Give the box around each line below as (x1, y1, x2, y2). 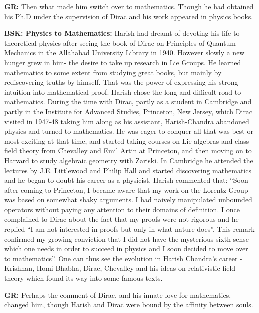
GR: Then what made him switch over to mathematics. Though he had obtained (4, 1, 254, 11)
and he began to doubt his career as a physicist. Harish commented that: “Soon (4, 175, 248, 185)
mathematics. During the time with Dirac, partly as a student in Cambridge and (4, 96, 252, 107)
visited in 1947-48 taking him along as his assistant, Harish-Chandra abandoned (4, 116, 249, 126)
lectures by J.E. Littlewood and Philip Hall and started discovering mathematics (4, 165, 251, 175)
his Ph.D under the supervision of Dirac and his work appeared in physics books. (4, 11, 253, 21)
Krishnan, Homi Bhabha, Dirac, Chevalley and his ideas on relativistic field (4, 263, 236, 273)
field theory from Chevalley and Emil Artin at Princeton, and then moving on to (4, 145, 252, 156)
